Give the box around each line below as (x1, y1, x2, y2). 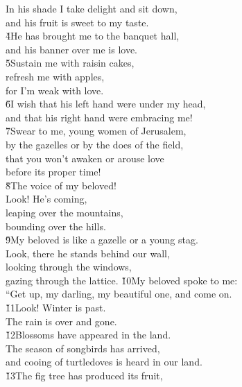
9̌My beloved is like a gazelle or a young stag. (6, 232, 198, 247)
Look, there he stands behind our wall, (6, 246, 170, 260)
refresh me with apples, (6, 69, 105, 83)
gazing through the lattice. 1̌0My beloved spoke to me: (6, 273, 238, 287)
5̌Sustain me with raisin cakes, (6, 55, 135, 70)
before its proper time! (6, 164, 101, 179)
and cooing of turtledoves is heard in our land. (6, 354, 202, 369)
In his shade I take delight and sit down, (6, 1, 178, 15)
